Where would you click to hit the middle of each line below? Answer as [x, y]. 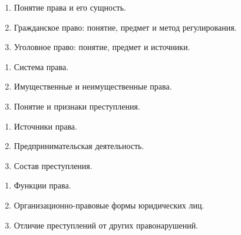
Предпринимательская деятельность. [79, 146]
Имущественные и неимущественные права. [93, 86]
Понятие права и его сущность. [70, 7]
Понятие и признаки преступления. [77, 106]
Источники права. [45, 126]
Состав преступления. [53, 165]
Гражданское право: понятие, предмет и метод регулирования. [125, 27]
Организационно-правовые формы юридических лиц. [109, 205]
